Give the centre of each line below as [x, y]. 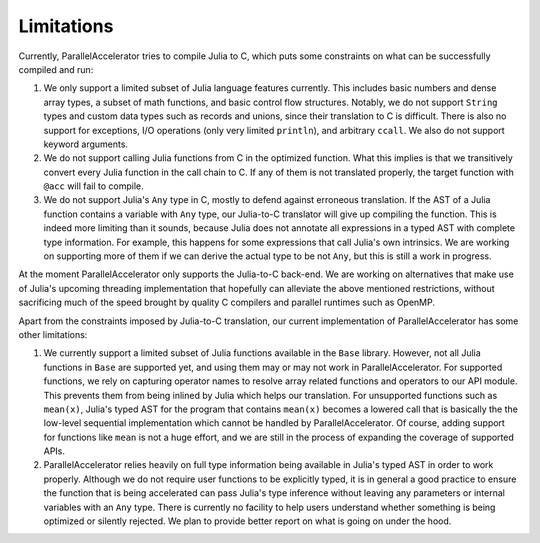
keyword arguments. [86, 144]
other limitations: [53, 334]
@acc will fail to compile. [93, 186]
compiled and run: [56, 69]
